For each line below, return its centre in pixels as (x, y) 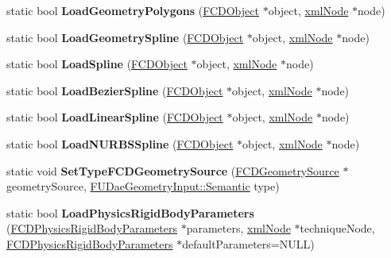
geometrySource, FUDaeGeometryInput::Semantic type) (143, 186)
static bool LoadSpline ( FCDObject (97, 64)
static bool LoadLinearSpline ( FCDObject (115, 117)
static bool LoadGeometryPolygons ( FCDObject (133, 10)
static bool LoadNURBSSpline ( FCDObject (120, 143)
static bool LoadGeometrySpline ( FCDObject (125, 37)
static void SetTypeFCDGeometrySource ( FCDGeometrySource (173, 170)
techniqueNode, (337, 228)
